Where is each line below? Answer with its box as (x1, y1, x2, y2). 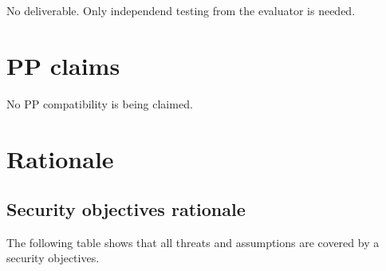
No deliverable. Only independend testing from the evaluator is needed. (6, 2, 356, 18)
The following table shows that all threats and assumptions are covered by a (6, 234, 380, 250)
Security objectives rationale (6, 197, 246, 222)
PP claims (6, 49, 120, 81)
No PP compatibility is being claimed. (6, 95, 193, 112)
